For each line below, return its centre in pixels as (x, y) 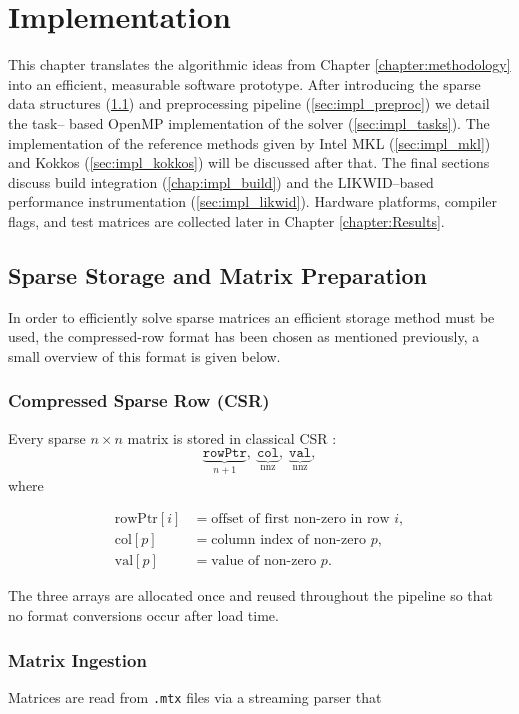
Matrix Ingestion (77, 659)
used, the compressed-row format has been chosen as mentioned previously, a (244, 336)
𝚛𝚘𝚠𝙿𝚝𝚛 (224, 453)
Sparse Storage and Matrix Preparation (218, 274)
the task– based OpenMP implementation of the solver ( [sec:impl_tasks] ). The (249, 122)
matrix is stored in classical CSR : (232, 437)
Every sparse (47, 437)
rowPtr (136, 519)
